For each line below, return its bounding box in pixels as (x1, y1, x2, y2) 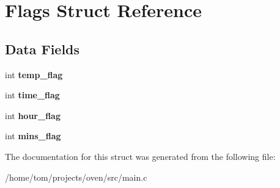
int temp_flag (5, 68, 63, 81)
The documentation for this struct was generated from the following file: (5, 150, 276, 162)
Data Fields (5, 39, 80, 58)
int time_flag (5, 89, 60, 101)
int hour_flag (5, 109, 61, 121)
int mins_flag (5, 129, 61, 142)
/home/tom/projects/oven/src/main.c (5, 170, 147, 183)
